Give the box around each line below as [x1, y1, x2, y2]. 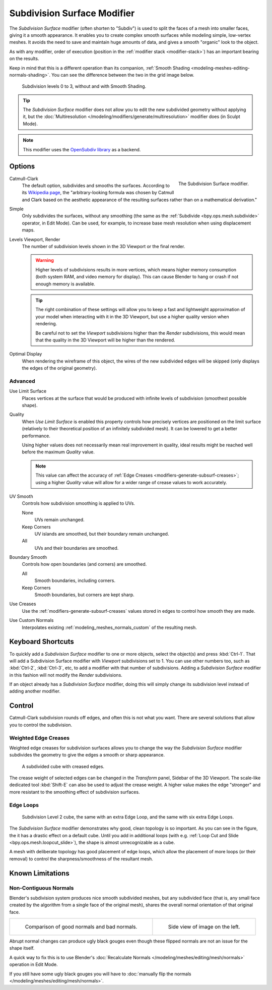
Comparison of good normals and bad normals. [25, 923, 138, 930]
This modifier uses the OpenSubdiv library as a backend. [23, 146, 141, 152]
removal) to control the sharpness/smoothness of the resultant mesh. [9, 855, 154, 862]
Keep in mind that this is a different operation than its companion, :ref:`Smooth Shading [9, 65, 190, 71]
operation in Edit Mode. [9, 961, 58, 968]
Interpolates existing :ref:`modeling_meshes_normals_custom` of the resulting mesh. [22, 624, 197, 630]
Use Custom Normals [9, 617, 54, 623]
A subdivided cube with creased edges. [22, 763, 105, 769]
